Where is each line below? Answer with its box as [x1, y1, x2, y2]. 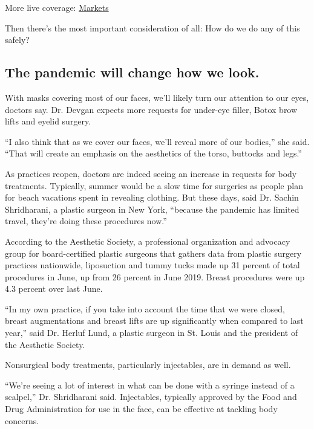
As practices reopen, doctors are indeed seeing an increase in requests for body [5, 167, 297, 179]
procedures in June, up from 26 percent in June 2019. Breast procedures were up [5, 270, 305, 283]
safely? [5, 33, 30, 46]
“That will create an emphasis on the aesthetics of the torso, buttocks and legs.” [5, 147, 302, 160]
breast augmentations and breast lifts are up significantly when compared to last [5, 314, 304, 327]
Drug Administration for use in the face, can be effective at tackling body [5, 402, 278, 415]
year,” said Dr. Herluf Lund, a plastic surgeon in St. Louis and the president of [5, 326, 298, 339]
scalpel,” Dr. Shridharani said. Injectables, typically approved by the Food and [5, 390, 297, 403]
